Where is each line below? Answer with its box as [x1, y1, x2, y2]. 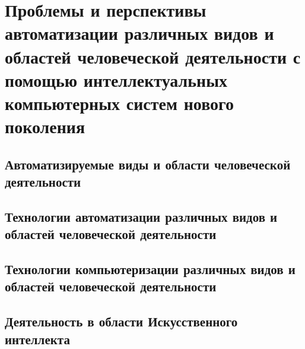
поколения [5, 114, 85, 139]
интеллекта [5, 329, 70, 348]
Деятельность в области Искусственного [5, 312, 238, 331]
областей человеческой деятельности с [5, 44, 301, 68]
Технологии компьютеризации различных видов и [5, 260, 296, 278]
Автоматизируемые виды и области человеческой [5, 155, 291, 173]
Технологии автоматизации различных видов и [5, 207, 278, 225]
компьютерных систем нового [5, 90, 234, 115]
